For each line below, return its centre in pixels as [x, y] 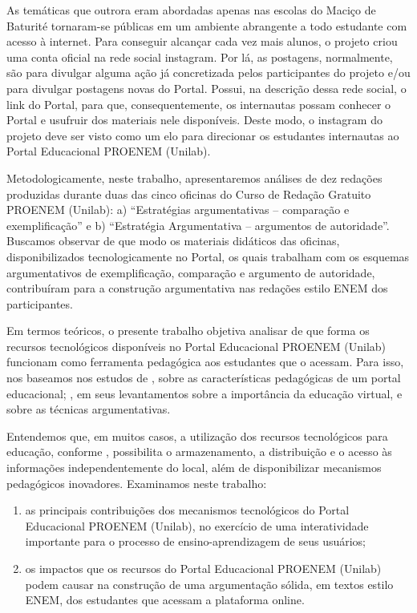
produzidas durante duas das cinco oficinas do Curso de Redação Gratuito [189, 194]
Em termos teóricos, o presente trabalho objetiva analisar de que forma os [188, 331]
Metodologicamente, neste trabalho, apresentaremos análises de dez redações [194, 177]
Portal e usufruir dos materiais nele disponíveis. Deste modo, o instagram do [194, 120]
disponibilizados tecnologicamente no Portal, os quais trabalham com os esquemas [208, 256]
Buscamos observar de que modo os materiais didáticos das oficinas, [173, 241]
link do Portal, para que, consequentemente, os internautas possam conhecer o [199, 104]
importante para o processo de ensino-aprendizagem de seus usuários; [196, 541]
